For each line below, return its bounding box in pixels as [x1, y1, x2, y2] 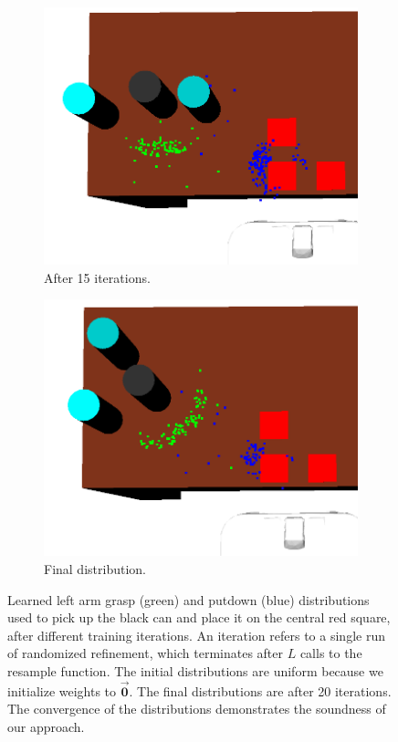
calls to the [299, 643, 362, 663]
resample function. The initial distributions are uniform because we [7, 662, 383, 681]
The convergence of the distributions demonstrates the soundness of [7, 699, 386, 718]
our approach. [7, 717, 85, 737]
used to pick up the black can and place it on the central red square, [7, 608, 391, 627]
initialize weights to [7, 681, 117, 700]
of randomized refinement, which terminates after [7, 643, 284, 663]
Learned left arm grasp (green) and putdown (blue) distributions [7, 590, 370, 609]
